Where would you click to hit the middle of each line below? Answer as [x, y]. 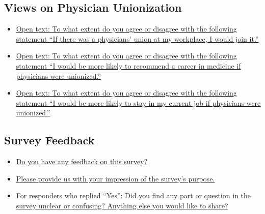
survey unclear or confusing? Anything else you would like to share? [122, 205]
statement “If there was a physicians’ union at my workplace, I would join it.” [137, 38]
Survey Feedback [49, 140]
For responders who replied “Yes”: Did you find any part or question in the [134, 195]
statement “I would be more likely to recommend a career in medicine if [128, 65]
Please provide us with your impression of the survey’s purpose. [115, 178]
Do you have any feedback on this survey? [82, 161]
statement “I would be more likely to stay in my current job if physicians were [138, 102]
